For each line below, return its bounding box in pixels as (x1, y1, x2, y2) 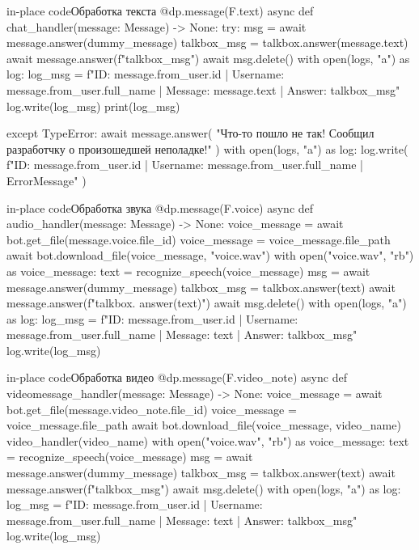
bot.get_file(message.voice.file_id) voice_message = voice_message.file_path (6, 231, 391, 247)
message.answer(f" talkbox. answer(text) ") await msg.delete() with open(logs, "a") (6, 294, 407, 311)
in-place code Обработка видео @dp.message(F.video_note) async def (6, 369, 347, 386)
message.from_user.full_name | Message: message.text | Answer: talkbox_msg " (6, 81, 400, 98)
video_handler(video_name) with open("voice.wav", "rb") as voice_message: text (6, 432, 409, 449)
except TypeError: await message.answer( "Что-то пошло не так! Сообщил (6, 125, 375, 142)
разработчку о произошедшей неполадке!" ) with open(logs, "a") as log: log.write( (6, 140, 408, 157)
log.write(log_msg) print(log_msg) (6, 97, 180, 114)
